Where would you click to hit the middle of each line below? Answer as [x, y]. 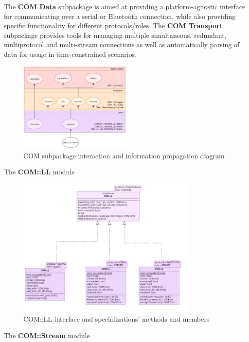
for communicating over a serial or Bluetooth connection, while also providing [120, 16]
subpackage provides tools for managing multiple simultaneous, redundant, [115, 35]
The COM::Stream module [47, 335]
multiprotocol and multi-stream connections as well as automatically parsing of [122, 44]
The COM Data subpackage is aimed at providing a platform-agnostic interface [125, 6]
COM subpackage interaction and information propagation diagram [124, 155]
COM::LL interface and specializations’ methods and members [116, 318]
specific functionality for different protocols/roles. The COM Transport [113, 26]
